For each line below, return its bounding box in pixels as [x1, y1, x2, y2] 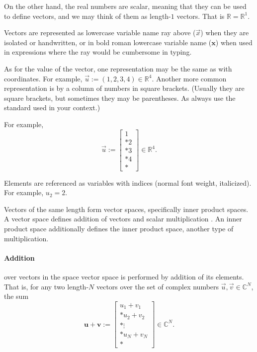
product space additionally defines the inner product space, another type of [4, 223, 234, 234]
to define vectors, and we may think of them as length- [4, 10, 171, 21]
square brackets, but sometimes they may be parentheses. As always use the [4, 92, 236, 103]
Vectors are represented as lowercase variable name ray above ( [4, 27, 196, 38]
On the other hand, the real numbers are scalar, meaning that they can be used [4, 1, 247, 11]
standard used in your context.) [4, 102, 100, 113]
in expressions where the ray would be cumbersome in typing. [4, 47, 192, 57]
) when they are [200, 27, 249, 38]
